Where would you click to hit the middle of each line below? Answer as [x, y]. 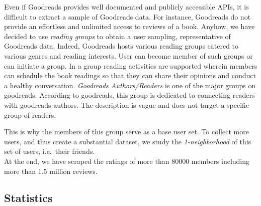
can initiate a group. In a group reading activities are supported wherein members [131, 65]
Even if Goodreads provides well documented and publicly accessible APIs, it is [126, 7]
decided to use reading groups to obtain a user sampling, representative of [117, 36]
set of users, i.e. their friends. [50, 151]
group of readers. [30, 115]
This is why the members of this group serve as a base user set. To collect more [126, 132]
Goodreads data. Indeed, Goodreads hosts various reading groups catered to [121, 46]
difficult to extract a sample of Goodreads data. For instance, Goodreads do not [127, 16]
